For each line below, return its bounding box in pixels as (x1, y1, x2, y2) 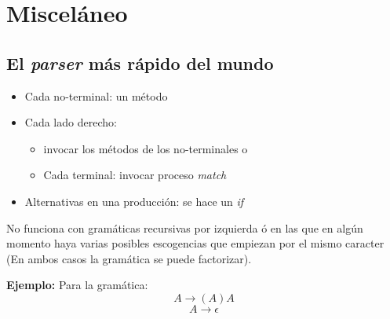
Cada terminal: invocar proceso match (43, 167, 227, 183)
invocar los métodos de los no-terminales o (43, 140, 248, 156)
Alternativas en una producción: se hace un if (24, 192, 244, 209)
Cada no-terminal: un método (24, 87, 168, 104)
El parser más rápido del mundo (6, 50, 274, 75)
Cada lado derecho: (24, 114, 117, 130)
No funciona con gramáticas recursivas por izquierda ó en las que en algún (6, 219, 363, 236)
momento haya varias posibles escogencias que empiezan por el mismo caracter (6, 235, 385, 251)
